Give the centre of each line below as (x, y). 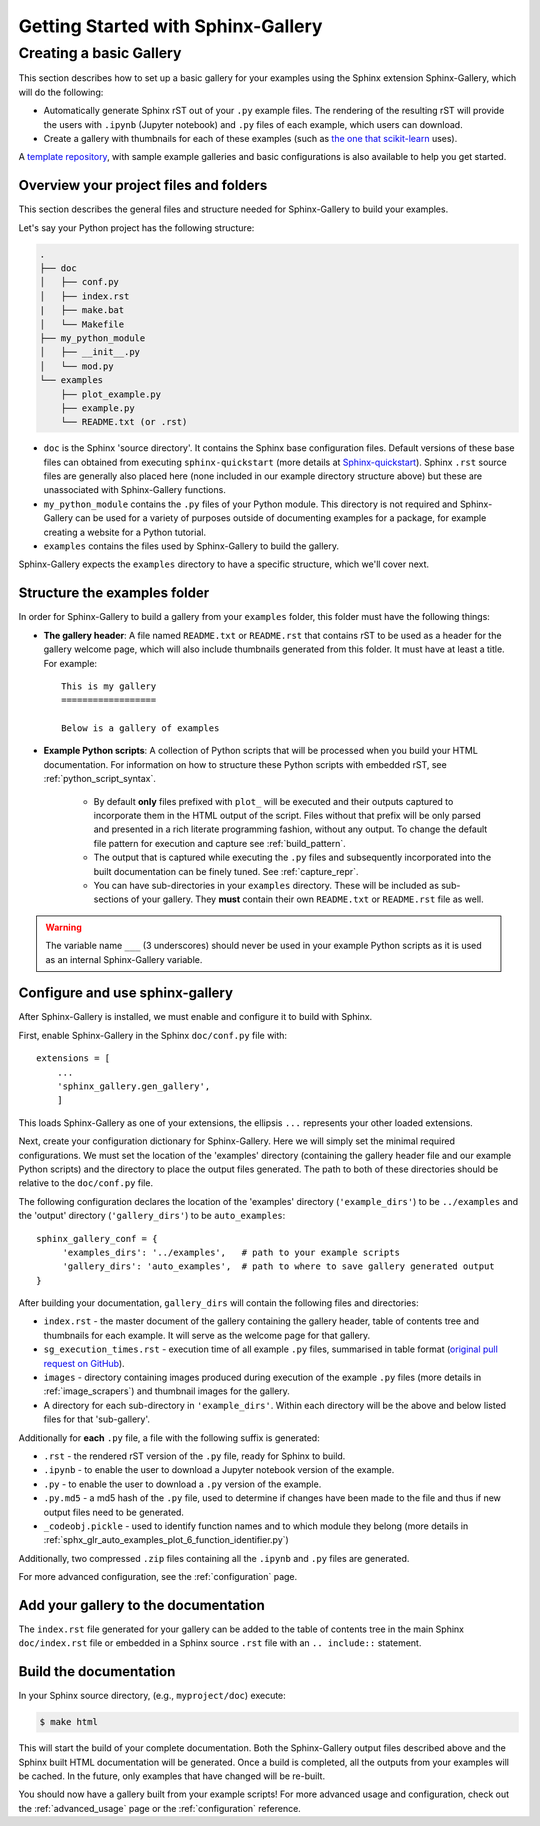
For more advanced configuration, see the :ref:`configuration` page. (158, 1577)
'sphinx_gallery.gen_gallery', (133, 1086)
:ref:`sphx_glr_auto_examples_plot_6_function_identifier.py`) (166, 1540)
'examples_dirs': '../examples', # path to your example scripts (231, 1252)
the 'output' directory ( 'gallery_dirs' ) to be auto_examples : (152, 1216)
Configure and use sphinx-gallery (126, 993)
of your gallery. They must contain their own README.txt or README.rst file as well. (307, 899)
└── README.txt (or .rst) (124, 422)
